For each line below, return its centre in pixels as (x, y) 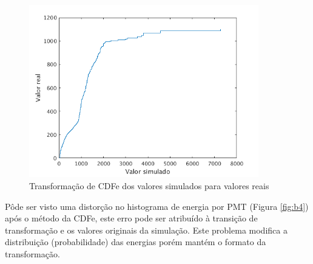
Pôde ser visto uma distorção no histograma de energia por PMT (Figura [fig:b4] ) (157, 206)
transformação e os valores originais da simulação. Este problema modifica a (146, 230)
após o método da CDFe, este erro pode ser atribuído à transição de (131, 218)
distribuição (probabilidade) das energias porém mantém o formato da (136, 242)
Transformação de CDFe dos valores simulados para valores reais (149, 186)
